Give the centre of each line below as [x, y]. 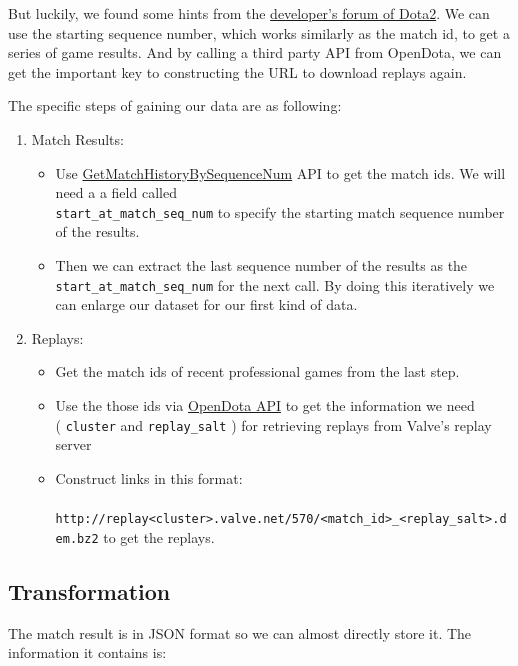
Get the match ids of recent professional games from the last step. [257, 371]
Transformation [89, 590]
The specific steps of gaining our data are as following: [175, 105]
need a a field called [116, 192]
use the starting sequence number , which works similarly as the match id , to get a [259, 32]
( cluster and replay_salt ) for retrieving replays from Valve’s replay [273, 424]
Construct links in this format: [149, 477]
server [73, 444]
